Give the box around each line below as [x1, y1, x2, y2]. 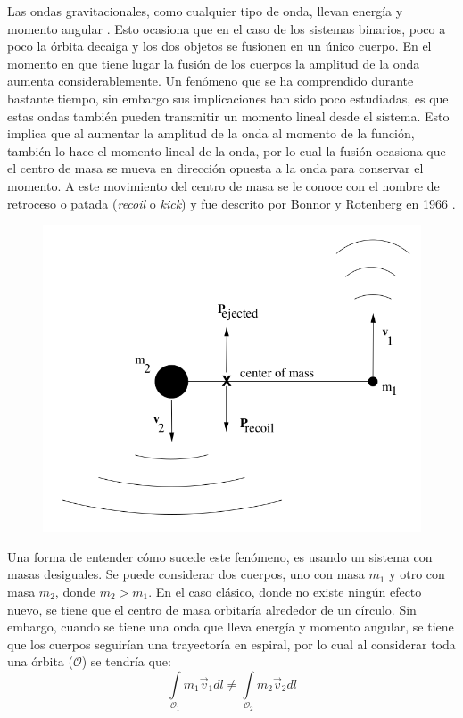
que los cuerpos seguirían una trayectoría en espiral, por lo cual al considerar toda [7, 634, 456, 653]
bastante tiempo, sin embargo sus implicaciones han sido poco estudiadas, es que [7, 88, 449, 107]
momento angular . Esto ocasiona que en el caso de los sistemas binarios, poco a [7, 19, 446, 37]
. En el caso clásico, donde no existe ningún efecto [148, 582, 422, 601]
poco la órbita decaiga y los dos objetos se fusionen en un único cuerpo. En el [7, 37, 432, 55]
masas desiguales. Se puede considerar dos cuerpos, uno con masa [7, 565, 365, 583]
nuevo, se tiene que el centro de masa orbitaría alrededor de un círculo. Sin [7, 599, 417, 618]
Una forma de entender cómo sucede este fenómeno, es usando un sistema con [7, 547, 433, 565]
